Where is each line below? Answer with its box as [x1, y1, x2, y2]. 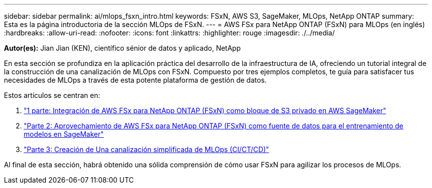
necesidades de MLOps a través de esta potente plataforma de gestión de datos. [4, 76, 267, 84]
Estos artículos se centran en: [4, 91, 100, 99]
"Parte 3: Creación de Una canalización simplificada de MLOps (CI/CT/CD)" [24, 145, 269, 154]
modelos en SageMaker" [24, 130, 104, 138]
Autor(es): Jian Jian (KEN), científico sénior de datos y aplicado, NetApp [4, 44, 241, 52]
